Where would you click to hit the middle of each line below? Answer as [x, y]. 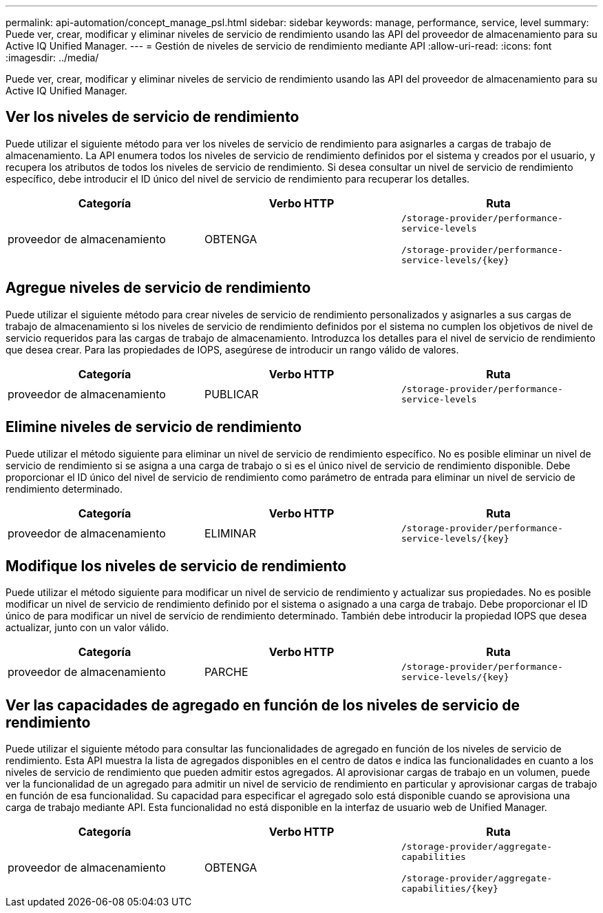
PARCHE [226, 672]
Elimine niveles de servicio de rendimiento [154, 427]
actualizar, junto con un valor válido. [87, 628]
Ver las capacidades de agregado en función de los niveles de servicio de [263, 705]
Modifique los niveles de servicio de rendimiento [176, 566]
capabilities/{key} [449, 889]
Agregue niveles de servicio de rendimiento [158, 288]
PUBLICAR [231, 394]
